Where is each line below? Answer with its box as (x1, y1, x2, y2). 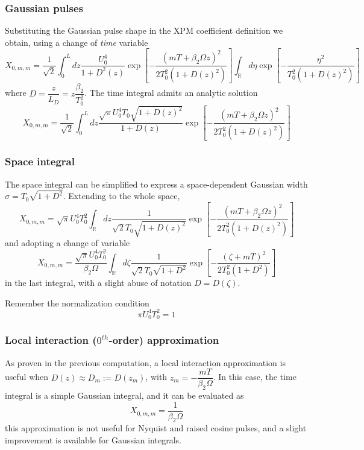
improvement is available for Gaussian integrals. (5, 434, 181, 446)
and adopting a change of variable (5, 236, 130, 249)
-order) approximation (108, 332, 219, 347)
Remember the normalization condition (5, 296, 149, 309)
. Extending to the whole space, (63, 189, 180, 202)
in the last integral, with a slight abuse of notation (5, 276, 192, 289)
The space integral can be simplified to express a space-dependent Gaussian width (5, 177, 308, 190)
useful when (5, 370, 49, 383)
